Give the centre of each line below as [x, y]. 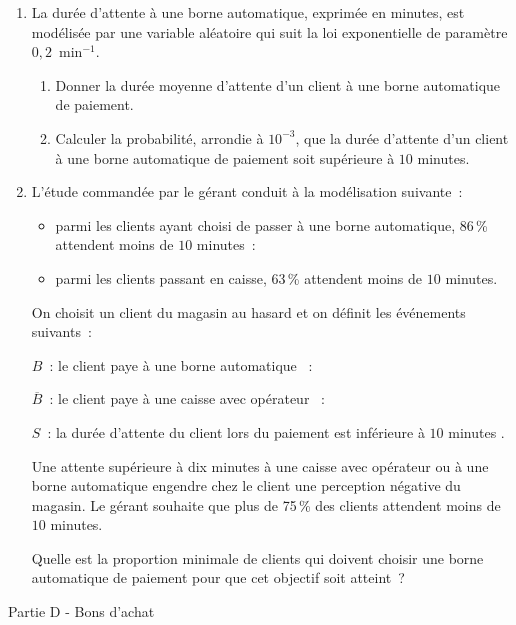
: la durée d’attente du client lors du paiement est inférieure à [236, 431]
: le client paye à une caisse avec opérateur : [187, 398]
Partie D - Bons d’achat [81, 611]
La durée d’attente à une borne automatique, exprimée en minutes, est [248, 12]
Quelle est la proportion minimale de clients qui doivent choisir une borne [257, 557]
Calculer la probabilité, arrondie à [159, 137]
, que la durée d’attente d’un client [402, 137]
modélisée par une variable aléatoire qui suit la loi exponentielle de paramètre [269, 31]
